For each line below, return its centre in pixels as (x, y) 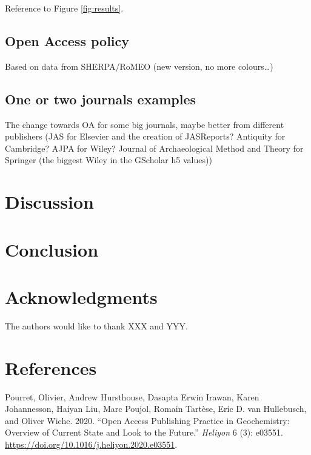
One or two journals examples (100, 99)
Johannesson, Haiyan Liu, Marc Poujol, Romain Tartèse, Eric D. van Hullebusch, (156, 409)
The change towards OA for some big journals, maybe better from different (145, 124)
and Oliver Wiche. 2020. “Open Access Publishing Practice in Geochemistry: (147, 420)
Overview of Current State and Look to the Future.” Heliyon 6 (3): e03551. (144, 432)
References (51, 367)
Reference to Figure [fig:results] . (64, 8)
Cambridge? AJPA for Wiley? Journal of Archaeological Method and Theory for (154, 148)
